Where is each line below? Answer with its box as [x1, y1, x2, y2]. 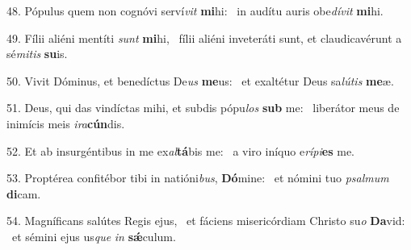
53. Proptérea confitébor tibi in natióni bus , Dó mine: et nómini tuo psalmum [6, 169, 389, 186]
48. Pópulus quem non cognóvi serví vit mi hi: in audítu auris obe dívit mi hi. [6, 2, 384, 19]
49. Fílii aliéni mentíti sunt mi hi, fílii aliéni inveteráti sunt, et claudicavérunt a [6, 29, 402, 46]
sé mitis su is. [6, 45, 68, 62]
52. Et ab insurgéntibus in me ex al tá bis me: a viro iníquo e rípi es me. [6, 142, 354, 159]
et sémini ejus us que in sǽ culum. [11, 227, 176, 244]
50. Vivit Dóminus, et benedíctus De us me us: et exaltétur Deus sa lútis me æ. [6, 72, 394, 89]
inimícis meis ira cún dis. [6, 115, 125, 131]
